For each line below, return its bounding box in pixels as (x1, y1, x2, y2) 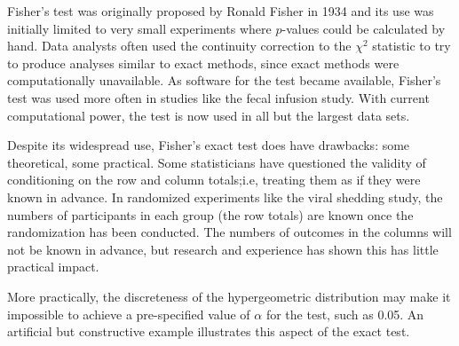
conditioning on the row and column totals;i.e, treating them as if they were (7, 170, 421, 189)
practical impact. (7, 257, 99, 276)
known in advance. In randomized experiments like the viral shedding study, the (7, 187, 443, 206)
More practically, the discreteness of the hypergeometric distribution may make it (7, 287, 451, 305)
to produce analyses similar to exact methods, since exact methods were (7, 53, 400, 72)
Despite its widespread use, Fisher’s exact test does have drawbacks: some (7, 136, 410, 154)
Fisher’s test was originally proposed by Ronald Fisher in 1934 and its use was (7, 2, 434, 20)
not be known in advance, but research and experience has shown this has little (7, 240, 439, 258)
